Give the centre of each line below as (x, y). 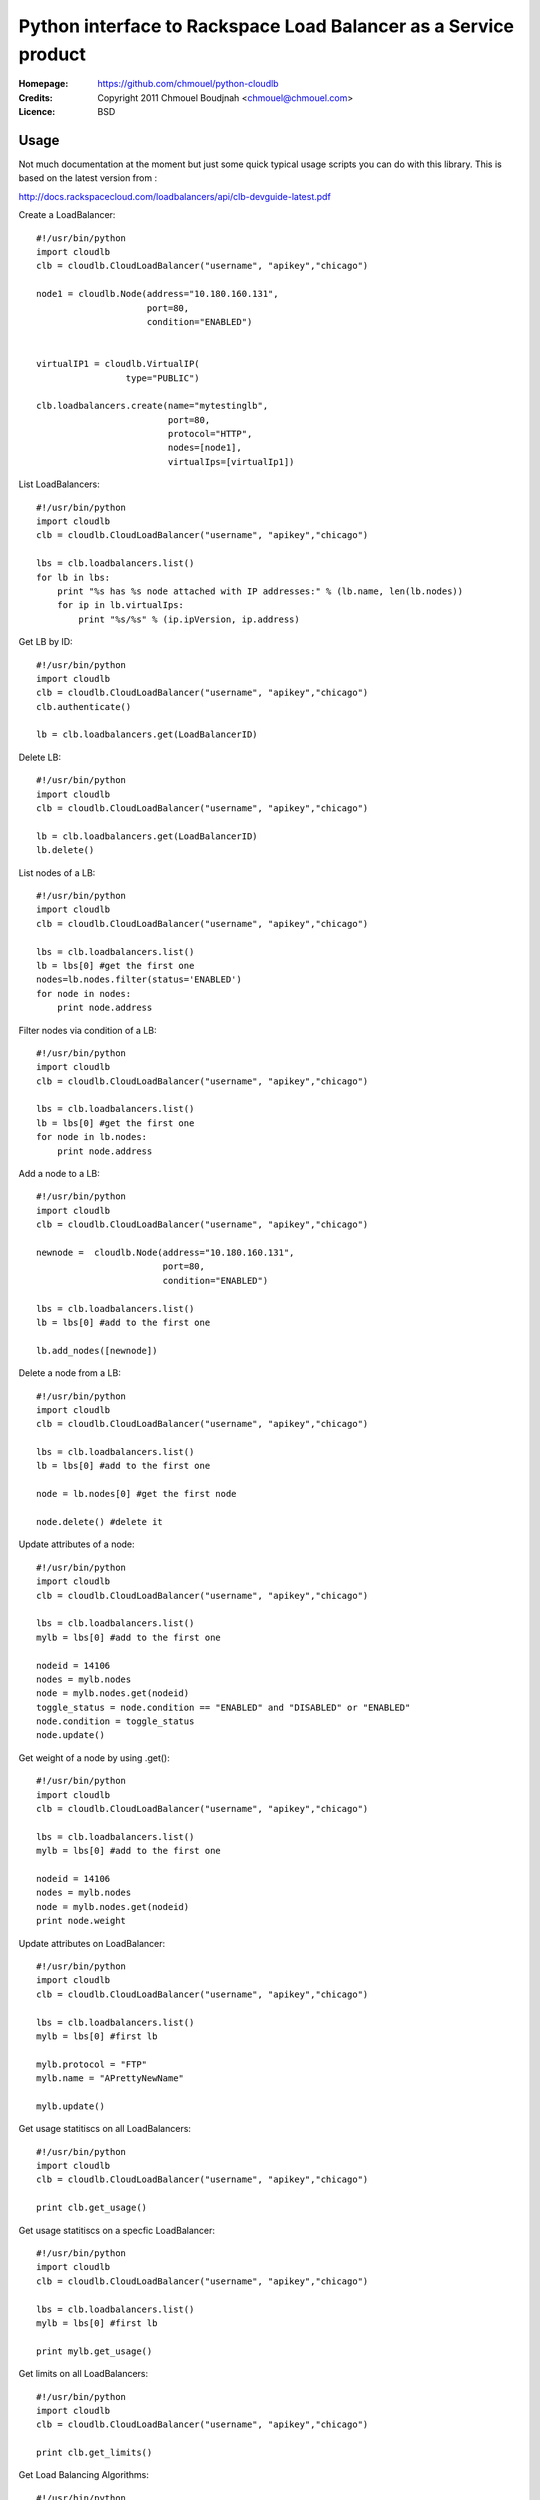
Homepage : (43, 84)
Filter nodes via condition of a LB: (87, 1030)
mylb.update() (70, 2106)
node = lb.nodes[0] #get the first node (136, 1494)
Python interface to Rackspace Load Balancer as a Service (266, 26)
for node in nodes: (84, 993)
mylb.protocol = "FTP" (92, 2064)
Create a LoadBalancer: (67, 215)
